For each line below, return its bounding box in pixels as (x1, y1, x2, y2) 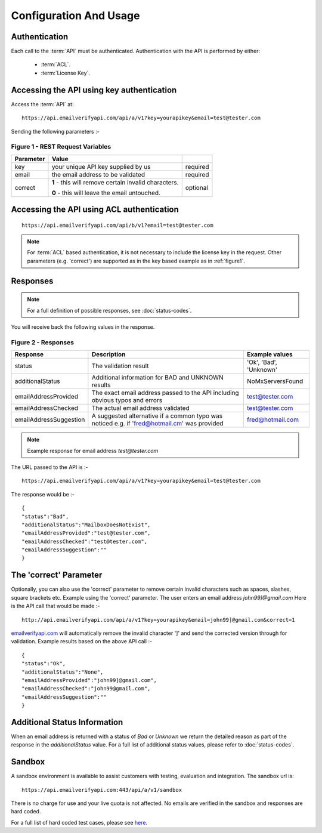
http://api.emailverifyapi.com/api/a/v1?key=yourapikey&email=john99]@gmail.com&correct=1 (21, 616, 295, 623)
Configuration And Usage (11, 9, 140, 22)
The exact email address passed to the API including (91, 388, 239, 397)
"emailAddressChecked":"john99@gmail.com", (21, 685, 151, 692)
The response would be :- (11, 490, 75, 498)
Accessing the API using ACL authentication (11, 205, 179, 215)
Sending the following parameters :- (11, 128, 100, 135)
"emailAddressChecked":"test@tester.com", (21, 538, 148, 545)
